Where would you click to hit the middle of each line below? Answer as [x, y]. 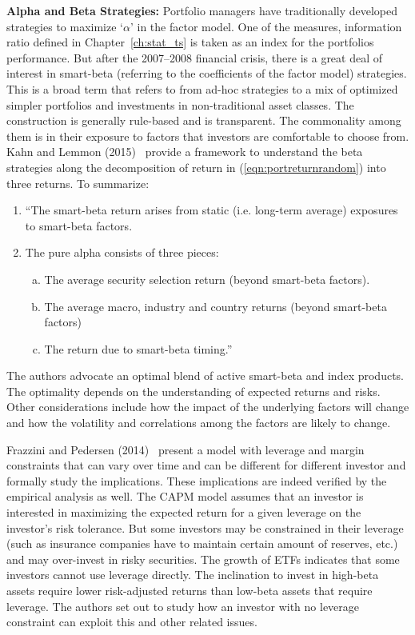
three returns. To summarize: [78, 183]
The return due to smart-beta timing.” [138, 348]
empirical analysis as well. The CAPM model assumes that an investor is [185, 496]
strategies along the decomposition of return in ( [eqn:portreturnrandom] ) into [196, 167]
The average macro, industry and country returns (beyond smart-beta [215, 306]
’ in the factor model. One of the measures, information [266, 26]
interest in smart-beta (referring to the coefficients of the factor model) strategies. [207, 73]
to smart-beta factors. [79, 225]
